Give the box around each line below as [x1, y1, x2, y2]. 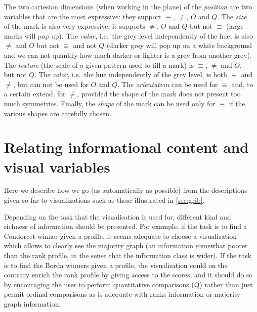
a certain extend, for [4, 89, 66, 99]
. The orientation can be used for [117, 79, 218, 89]
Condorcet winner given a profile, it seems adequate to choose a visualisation [4, 230, 237, 241]
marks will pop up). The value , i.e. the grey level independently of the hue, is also [4, 30, 253, 41]
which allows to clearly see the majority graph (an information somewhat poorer [4, 240, 248, 251]
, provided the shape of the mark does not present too [77, 89, 241, 99]
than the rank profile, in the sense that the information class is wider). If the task [4, 250, 252, 260]
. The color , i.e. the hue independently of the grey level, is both [34, 69, 227, 80]
